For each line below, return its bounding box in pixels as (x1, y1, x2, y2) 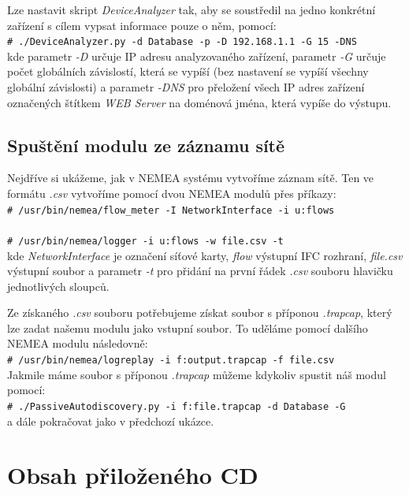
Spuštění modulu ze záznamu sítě (7, 132, 285, 157)
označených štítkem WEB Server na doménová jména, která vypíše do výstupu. (7, 94, 392, 110)
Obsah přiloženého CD (7, 459, 258, 491)
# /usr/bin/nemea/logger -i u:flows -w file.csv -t (7, 235, 284, 247)
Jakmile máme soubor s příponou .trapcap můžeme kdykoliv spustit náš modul (7, 366, 386, 382)
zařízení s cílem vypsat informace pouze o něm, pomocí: (7, 17, 277, 33)
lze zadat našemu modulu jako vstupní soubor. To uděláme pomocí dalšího (7, 319, 368, 336)
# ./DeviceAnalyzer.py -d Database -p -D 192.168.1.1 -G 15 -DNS (7, 36, 357, 48)
